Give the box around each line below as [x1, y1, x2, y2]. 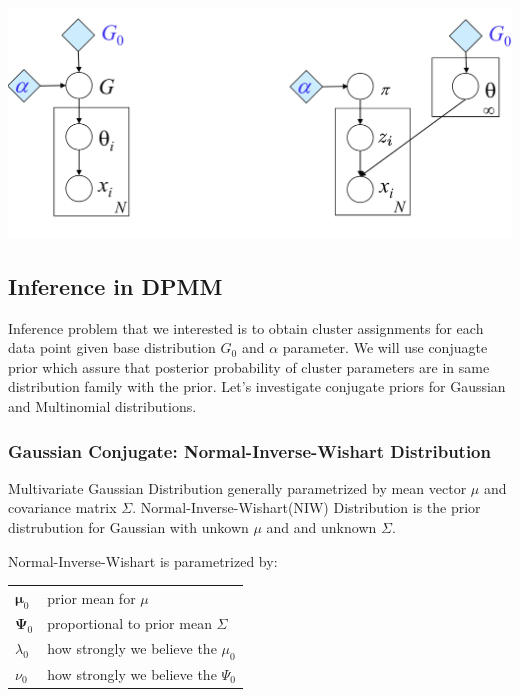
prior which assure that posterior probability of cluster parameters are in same [8, 356, 490, 377]
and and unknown [266, 517, 377, 538]
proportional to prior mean [47, 613, 212, 633]
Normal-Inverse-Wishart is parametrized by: [8, 550, 278, 571]
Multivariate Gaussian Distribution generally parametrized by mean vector [8, 477, 467, 498]
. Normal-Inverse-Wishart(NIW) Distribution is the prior [132, 497, 481, 518]
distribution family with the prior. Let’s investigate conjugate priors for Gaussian [8, 376, 506, 397]
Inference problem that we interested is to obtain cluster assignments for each [8, 317, 484, 338]
